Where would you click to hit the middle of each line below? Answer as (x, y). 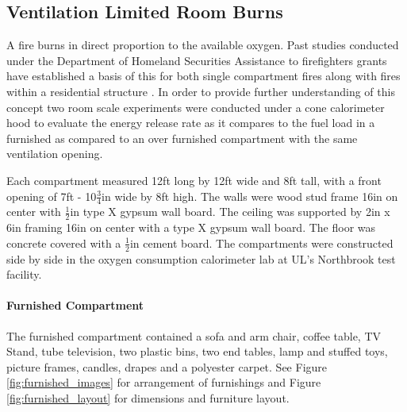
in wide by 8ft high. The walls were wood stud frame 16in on (250, 196)
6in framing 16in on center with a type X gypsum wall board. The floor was (191, 227)
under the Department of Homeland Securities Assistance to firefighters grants (197, 60)
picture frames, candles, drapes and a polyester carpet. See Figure (167, 366)
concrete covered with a (64, 243)
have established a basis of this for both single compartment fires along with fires (203, 76)
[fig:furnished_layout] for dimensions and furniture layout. (148, 397)
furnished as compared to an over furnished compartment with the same (182, 138)
